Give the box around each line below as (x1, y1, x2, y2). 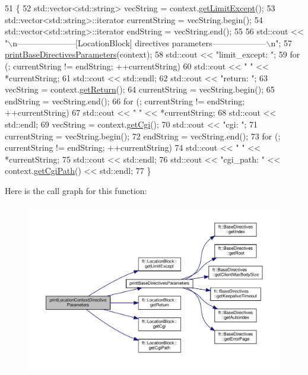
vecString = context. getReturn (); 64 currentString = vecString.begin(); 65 (5, 83, 275, 96)
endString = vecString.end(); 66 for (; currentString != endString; (5, 94, 245, 107)
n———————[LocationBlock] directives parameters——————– (12, 36, 266, 49)
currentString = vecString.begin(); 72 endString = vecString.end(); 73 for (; (5, 129, 281, 142)
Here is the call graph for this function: (5, 184, 147, 196)
